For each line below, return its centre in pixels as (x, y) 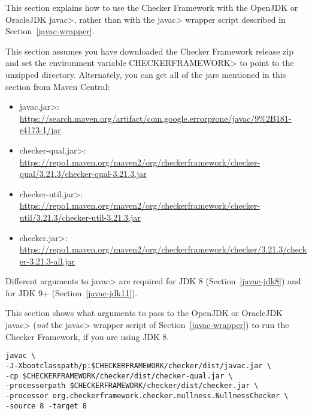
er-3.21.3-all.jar (47, 261)
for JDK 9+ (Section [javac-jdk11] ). (72, 292)
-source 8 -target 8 (46, 406)
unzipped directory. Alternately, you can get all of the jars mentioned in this (146, 74)
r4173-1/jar (40, 130)
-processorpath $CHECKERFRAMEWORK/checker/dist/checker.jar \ (132, 386)
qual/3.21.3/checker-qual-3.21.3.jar (83, 174)
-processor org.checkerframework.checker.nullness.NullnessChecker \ (147, 396)
